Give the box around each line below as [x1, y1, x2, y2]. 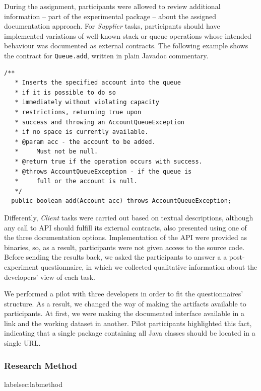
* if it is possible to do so [15, 89, 116, 96]
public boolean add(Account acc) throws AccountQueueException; [11, 197, 232, 205]
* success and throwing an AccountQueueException [15, 118, 184, 126]
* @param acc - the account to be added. [15, 138, 156, 145]
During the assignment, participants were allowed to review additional [4, 1, 221, 11]
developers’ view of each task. [4, 271, 96, 282]
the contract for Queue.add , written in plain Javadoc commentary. [4, 50, 209, 60]
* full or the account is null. [15, 178, 138, 185]
